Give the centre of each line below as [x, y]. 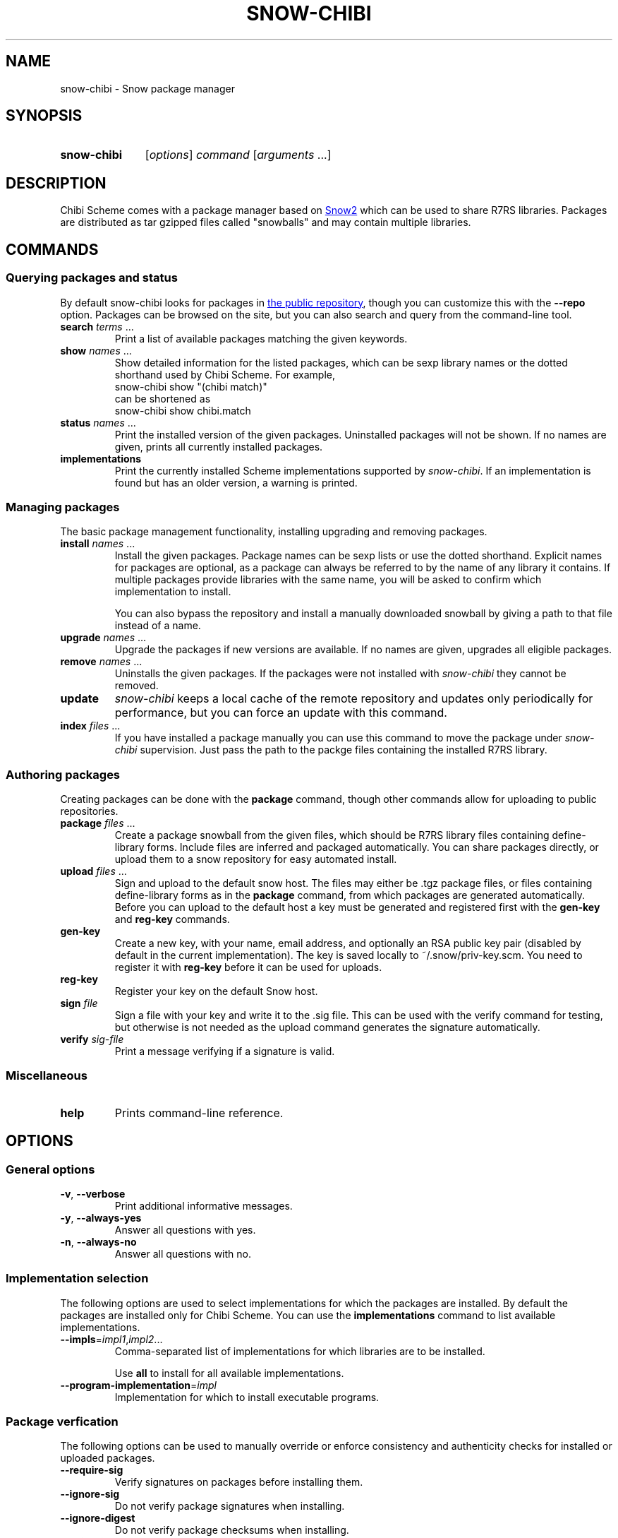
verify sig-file [92, 1039]
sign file [79, 1003]
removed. [137, 686]
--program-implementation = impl [138, 1385]
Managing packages [63, 507]
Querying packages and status [92, 278]
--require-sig [92, 1470]
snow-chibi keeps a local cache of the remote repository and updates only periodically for [354, 699]
